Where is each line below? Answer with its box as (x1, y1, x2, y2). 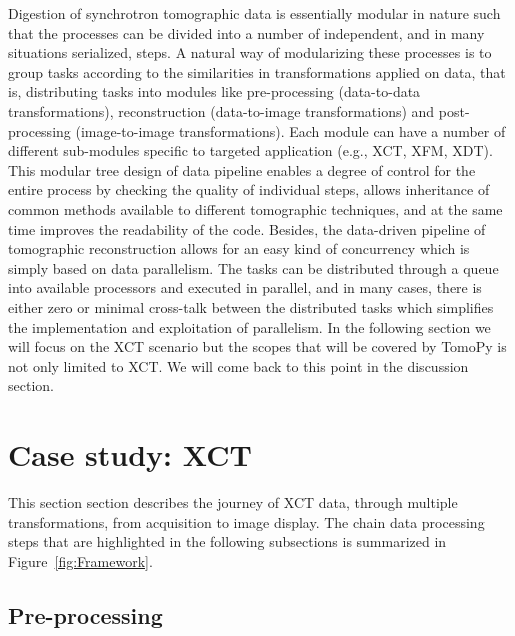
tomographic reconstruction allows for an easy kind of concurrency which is (8, 238, 470, 259)
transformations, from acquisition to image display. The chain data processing (8, 511, 485, 532)
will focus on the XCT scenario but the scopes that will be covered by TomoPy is (8, 336, 507, 357)
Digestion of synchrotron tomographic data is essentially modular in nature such (8, 3, 501, 23)
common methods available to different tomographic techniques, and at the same (8, 198, 503, 219)
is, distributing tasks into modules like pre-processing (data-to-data (8, 81, 421, 102)
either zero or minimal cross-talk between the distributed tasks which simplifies (8, 296, 494, 317)
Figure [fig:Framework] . (8, 550, 153, 571)
